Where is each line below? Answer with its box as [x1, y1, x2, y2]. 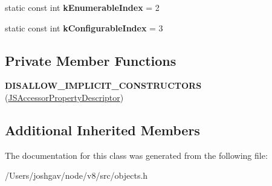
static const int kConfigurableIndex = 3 [5, 21, 163, 34]
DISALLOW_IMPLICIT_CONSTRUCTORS [5, 79, 202, 92]
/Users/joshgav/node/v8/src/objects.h [5, 169, 148, 182]
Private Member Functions [5, 51, 176, 69]
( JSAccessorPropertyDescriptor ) [5, 91, 124, 103]
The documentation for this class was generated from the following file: [5, 149, 268, 161]
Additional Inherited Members [5, 120, 200, 139]
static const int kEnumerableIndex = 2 [5, 1, 160, 13]
